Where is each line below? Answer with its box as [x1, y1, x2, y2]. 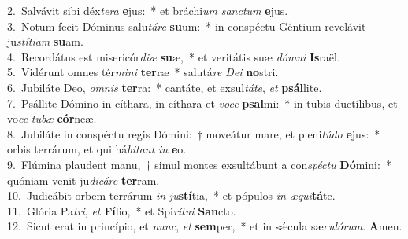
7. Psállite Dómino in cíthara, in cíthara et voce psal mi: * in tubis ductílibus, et [7, 94, 398, 111]
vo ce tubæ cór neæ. [7, 110, 97, 127]
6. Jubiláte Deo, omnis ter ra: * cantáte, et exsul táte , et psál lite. [7, 79, 322, 95]
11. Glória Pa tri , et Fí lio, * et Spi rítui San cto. [7, 202, 236, 219]
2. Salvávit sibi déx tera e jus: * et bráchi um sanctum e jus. [7, 2, 288, 18]
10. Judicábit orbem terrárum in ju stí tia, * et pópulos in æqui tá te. [7, 187, 336, 204]
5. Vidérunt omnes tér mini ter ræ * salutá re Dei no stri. [7, 64, 279, 80]
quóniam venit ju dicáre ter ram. [7, 171, 160, 188]
